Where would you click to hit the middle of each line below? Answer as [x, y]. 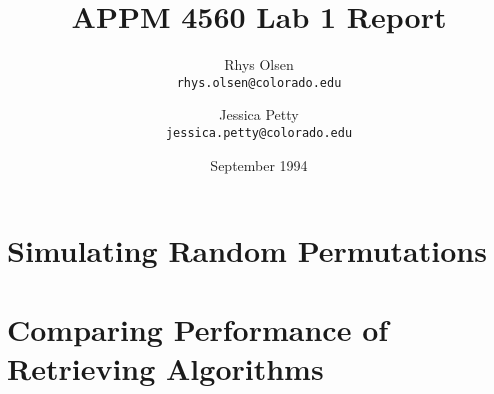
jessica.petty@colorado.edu [259, 132]
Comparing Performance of [198, 328]
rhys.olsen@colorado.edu [259, 82]
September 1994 [259, 164]
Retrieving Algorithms [165, 367]
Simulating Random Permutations [247, 250]
